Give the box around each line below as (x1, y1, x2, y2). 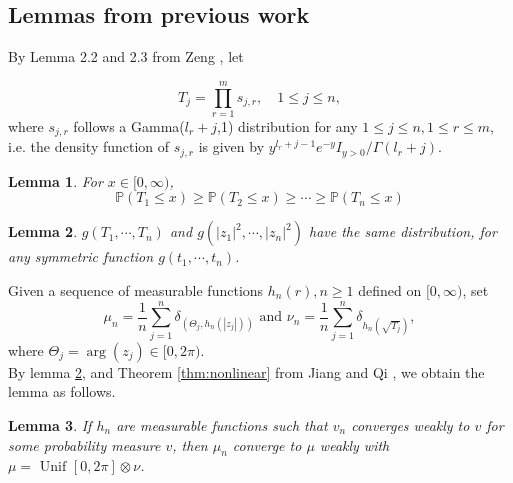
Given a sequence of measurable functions (8, 280, 264, 301)
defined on (358, 280, 422, 301)
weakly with (319, 434, 390, 455)
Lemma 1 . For (8, 170, 103, 191)
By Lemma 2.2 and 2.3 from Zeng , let (8, 46, 244, 67)
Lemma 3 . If (8, 414, 92, 435)
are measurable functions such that (116, 414, 328, 435)
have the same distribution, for (308, 221, 497, 242)
